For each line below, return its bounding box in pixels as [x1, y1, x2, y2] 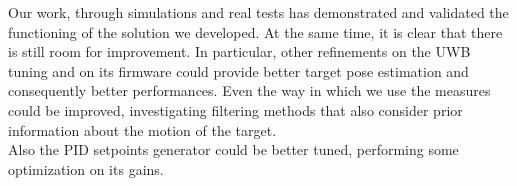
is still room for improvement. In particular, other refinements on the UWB [8, 41, 471, 62]
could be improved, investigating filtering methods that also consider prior [8, 99, 463, 120]
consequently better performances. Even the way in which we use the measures [8, 80, 491, 101]
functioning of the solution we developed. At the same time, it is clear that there [8, 21, 503, 42]
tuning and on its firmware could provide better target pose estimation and [8, 60, 469, 81]
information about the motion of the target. [8, 119, 277, 140]
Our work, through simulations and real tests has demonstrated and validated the [8, 2, 509, 22]
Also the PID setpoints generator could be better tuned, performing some [8, 139, 459, 160]
